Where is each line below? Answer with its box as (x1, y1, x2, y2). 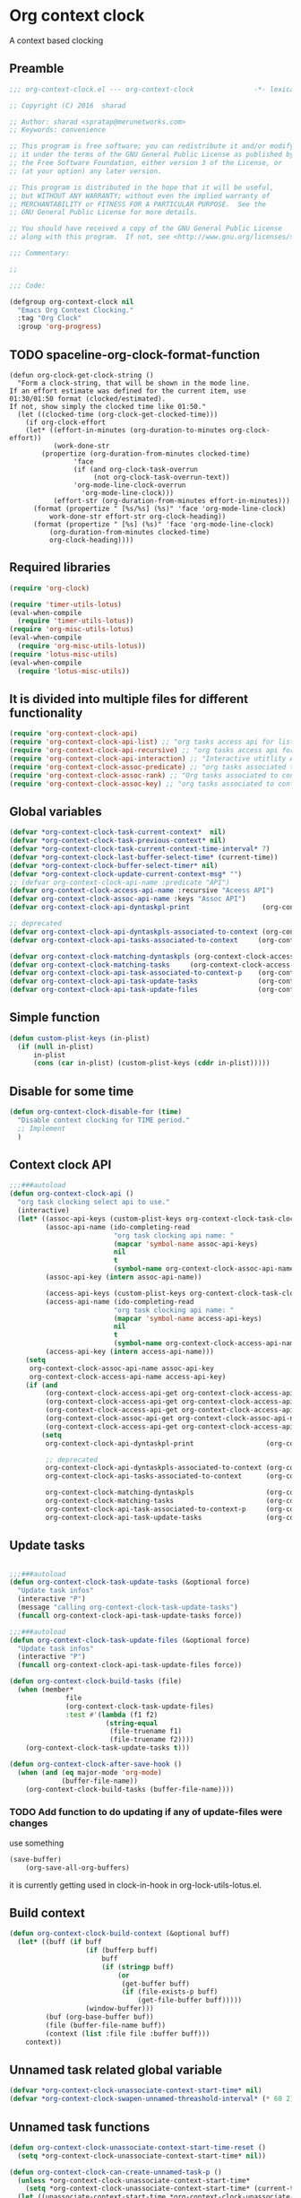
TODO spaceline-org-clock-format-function (9, 347, 261, 362)
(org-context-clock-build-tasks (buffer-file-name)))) (25, 1785, 235, 1794)
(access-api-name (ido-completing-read (45, 1297, 194, 1306)
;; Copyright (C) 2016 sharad (9, 100, 126, 110)
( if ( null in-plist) (17, 1042, 94, 1051)
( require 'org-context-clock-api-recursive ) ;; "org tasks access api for (9, 746, 295, 755)
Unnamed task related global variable (9, 2063, 222, 2077)
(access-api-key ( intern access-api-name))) (45, 1347, 215, 1357)
